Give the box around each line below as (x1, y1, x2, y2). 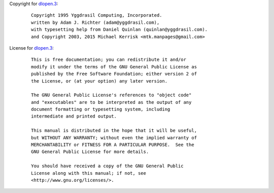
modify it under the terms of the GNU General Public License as (31, 64, 197, 69)
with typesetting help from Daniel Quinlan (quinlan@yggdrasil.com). (31, 27, 208, 32)
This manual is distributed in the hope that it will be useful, (31, 128, 197, 134)
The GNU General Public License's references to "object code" (31, 92, 192, 98)
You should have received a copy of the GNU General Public (31, 163, 184, 169)
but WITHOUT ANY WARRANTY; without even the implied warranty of (31, 135, 197, 140)
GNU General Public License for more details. (31, 149, 149, 155)
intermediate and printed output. (31, 113, 117, 119)
